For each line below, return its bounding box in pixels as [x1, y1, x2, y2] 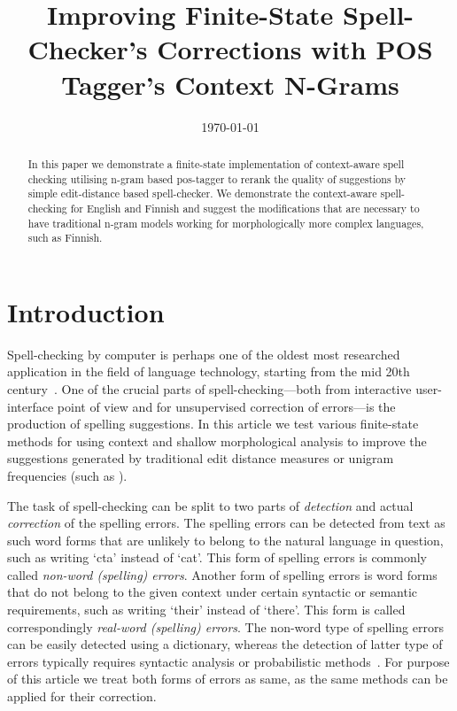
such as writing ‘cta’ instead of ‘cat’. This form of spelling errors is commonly [7, 548, 427, 567]
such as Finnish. [27, 230, 103, 245]
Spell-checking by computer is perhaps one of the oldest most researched [7, 344, 400, 363]
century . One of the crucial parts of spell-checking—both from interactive [7, 379, 412, 398]
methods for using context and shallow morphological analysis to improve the [7, 431, 427, 450]
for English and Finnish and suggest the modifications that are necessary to [70, 200, 420, 215]
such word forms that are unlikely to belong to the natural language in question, [7, 530, 444, 549]
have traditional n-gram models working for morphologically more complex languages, [27, 215, 424, 230]
